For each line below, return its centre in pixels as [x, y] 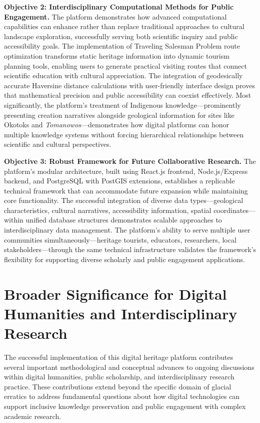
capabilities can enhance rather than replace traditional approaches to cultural [124, 26]
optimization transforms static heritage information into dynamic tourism [117, 55]
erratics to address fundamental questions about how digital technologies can [122, 396]
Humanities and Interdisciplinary [121, 313]
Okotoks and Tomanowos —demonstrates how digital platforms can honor [116, 125]
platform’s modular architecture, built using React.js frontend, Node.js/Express [126, 171]
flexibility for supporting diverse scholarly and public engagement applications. [124, 259]
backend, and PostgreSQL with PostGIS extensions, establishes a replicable [119, 181]
